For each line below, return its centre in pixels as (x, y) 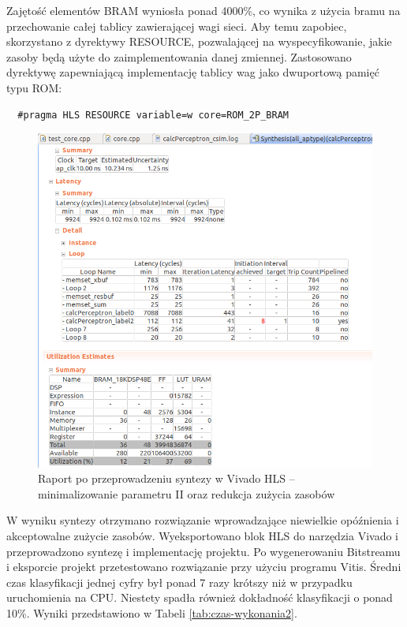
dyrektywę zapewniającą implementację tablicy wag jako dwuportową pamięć (193, 72)
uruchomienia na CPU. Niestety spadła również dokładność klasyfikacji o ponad (200, 597)
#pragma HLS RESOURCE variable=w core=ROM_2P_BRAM (153, 115)
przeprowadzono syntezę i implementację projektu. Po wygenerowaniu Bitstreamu (203, 551)
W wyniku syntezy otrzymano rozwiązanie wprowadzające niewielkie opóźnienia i (203, 520)
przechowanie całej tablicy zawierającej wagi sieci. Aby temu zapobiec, (177, 26)
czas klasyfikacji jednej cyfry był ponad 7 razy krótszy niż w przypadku (179, 582)
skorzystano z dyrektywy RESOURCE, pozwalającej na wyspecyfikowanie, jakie (199, 41)
